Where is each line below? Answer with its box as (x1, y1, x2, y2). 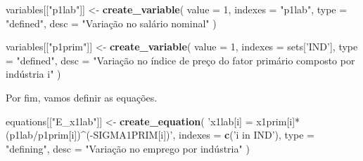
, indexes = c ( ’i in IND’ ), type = (172, 127, 314, 142)
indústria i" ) (6, 66, 61, 81)
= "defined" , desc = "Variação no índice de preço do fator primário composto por (6, 52, 355, 67)
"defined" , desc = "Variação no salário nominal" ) (6, 15, 217, 30)
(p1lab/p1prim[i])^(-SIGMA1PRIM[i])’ (6, 127, 173, 142)
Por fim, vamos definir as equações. (6, 90, 158, 104)
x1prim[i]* (256, 113, 300, 128)
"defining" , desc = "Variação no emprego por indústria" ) (6, 141, 250, 155)
